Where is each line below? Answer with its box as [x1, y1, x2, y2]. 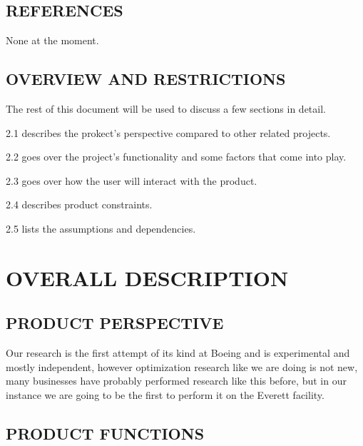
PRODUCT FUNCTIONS [6, 422, 205, 444]
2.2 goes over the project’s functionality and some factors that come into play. [6, 149, 347, 164]
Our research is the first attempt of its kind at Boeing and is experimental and [6, 345, 350, 360]
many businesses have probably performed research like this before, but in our [6, 373, 347, 388]
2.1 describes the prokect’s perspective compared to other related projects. [6, 125, 331, 140]
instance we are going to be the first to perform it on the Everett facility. [6, 387, 324, 402]
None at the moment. [6, 33, 99, 48]
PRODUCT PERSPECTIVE [6, 312, 224, 334]
